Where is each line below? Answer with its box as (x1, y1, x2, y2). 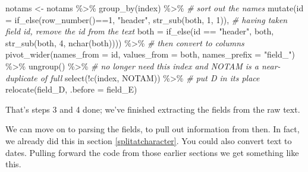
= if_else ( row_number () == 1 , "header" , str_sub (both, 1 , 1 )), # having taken (5, 13, 288, 26)
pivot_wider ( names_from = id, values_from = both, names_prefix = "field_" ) (5, 48, 295, 60)
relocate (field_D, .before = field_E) (5, 83, 137, 95)
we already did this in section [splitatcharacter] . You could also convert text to (5, 134, 292, 146)
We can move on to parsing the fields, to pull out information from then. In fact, (5, 123, 300, 135)
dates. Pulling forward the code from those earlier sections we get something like (5, 146, 299, 158)
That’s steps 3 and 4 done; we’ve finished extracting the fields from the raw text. (5, 103, 300, 115)
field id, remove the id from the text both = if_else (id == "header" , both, (5, 25, 274, 37)
